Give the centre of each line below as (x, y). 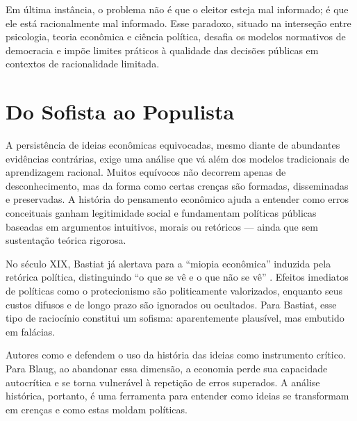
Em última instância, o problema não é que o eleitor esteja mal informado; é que (177, 9)
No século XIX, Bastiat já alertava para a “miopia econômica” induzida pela (168, 263)
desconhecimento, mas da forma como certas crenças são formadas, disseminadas (177, 185)
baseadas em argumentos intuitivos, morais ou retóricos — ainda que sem (162, 226)
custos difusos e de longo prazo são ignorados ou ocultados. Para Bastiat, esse (171, 304)
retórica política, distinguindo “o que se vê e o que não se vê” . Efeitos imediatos (177, 277)
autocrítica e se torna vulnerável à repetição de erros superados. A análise (163, 382)
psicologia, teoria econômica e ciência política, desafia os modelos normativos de (176, 36)
